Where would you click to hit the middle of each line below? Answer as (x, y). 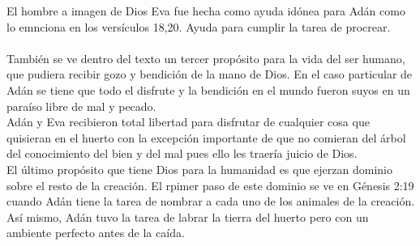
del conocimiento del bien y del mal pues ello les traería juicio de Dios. (182, 153)
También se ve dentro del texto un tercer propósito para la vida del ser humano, (206, 58)
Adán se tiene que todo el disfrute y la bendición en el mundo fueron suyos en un (208, 89)
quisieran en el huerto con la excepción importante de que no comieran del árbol (206, 137)
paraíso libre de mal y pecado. (81, 106)
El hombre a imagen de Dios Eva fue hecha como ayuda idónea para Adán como (206, 11)
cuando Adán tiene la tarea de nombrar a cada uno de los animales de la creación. (211, 201)
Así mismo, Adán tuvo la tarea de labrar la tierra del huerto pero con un (188, 216)
